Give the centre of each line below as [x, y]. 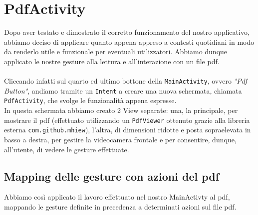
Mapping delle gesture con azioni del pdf [112, 176]
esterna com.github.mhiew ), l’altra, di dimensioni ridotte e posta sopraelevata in [128, 130]
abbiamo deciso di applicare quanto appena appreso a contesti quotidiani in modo [129, 42]
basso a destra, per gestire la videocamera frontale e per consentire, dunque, [120, 139]
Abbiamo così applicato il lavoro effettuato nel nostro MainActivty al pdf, [117, 197]
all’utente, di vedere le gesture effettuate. [67, 149]
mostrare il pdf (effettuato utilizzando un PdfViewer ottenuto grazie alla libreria [127, 120]
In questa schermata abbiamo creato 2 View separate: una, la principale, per [121, 110]
